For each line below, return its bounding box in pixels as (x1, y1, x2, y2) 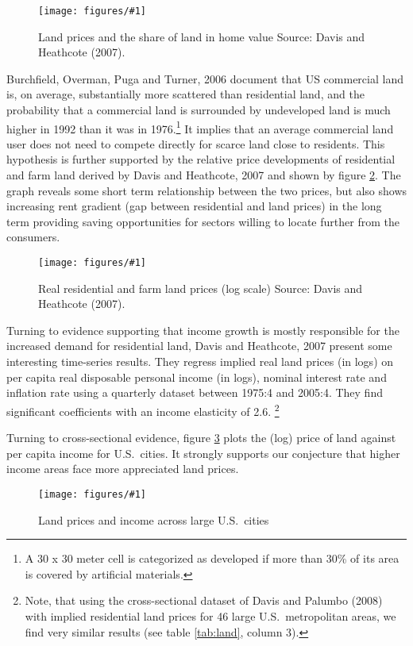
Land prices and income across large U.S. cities (38, 511, 269, 528)
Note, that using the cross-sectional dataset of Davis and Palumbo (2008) (25, 592, 383, 609)
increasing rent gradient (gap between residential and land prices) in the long (6, 198, 382, 214)
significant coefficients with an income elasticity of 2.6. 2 (6, 400, 280, 419)
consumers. (6, 229, 60, 245)
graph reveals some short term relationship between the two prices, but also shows (6, 182, 407, 198)
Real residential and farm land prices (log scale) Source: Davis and (38, 279, 363, 296)
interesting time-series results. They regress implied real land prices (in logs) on (6, 353, 394, 370)
